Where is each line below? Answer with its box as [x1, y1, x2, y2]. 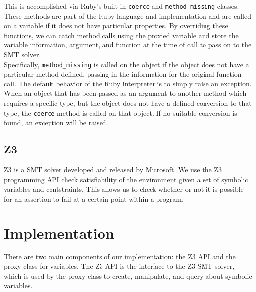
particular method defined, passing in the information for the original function [4, 69, 242, 79]
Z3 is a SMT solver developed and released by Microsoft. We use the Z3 [4, 165, 222, 175]
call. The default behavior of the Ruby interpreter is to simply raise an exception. [4, 78, 252, 88]
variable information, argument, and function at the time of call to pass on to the [4, 40, 252, 50]
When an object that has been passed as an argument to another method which [4, 88, 247, 98]
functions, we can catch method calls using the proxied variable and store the [4, 30, 239, 40]
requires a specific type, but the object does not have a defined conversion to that [4, 98, 252, 108]
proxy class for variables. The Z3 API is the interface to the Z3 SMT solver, [4, 261, 235, 271]
